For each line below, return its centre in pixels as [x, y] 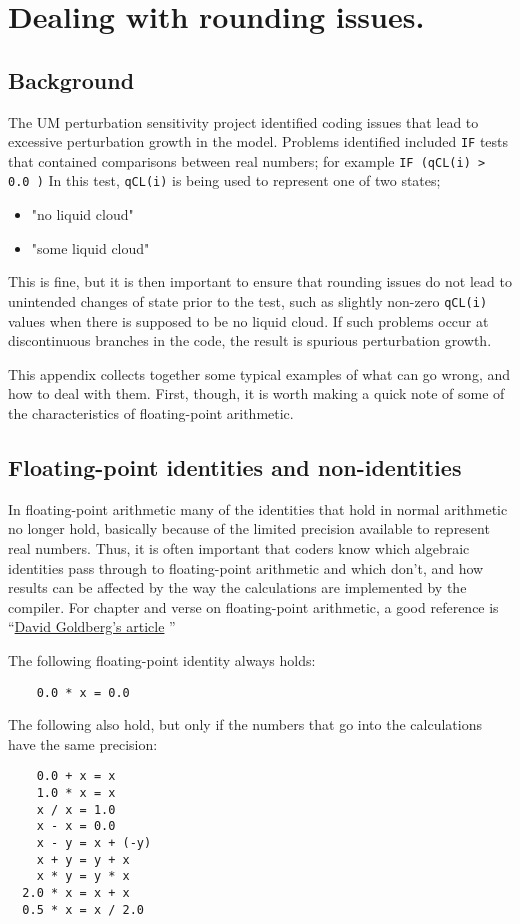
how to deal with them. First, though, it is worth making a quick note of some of [256, 393]
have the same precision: [83, 743]
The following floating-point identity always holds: [162, 659]
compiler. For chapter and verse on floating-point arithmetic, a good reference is [253, 606]
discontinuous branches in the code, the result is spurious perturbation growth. [250, 340]
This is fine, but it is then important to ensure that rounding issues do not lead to [260, 281]
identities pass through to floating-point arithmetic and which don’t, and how [246, 567]
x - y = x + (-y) [94, 842]
